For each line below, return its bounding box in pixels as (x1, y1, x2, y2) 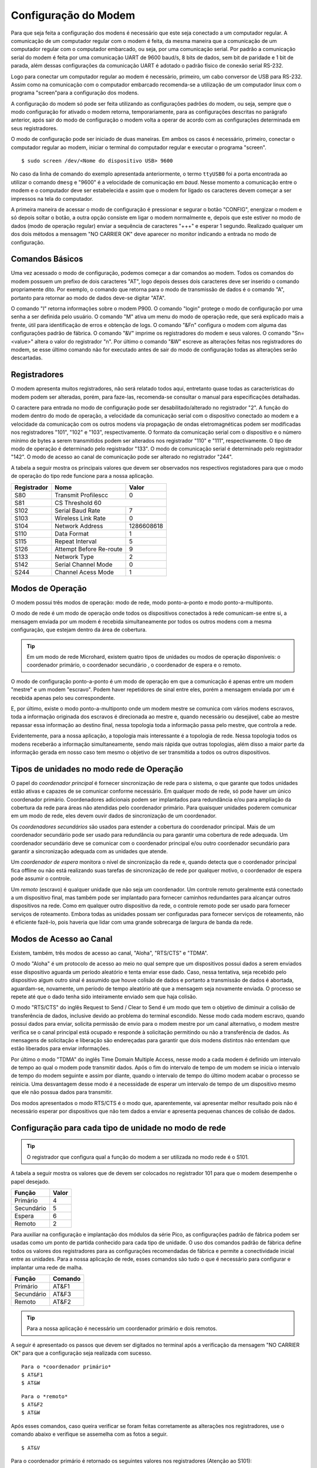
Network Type (55, 553, 94, 561)
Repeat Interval (55, 537, 97, 546)
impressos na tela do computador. (11, 195, 94, 202)
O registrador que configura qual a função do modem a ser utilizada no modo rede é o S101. (26, 1153, 249, 1160)
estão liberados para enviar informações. (11, 1045, 110, 1052)
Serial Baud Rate (55, 506, 101, 514)
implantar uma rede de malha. (11, 1264, 83, 1271)
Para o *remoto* (21, 1393, 68, 1400)
